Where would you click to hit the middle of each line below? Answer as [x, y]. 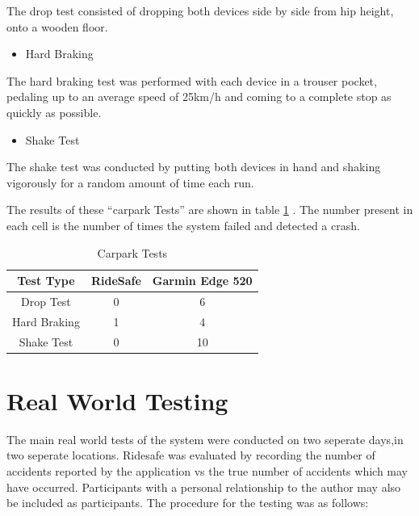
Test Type [46, 281]
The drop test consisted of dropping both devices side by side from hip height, [200, 10]
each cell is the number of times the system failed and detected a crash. [183, 225]
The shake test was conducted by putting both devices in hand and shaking [194, 167]
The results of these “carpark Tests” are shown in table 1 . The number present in [210, 210]
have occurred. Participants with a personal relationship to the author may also [204, 487]
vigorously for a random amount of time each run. [130, 182]
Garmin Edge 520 [202, 281]
